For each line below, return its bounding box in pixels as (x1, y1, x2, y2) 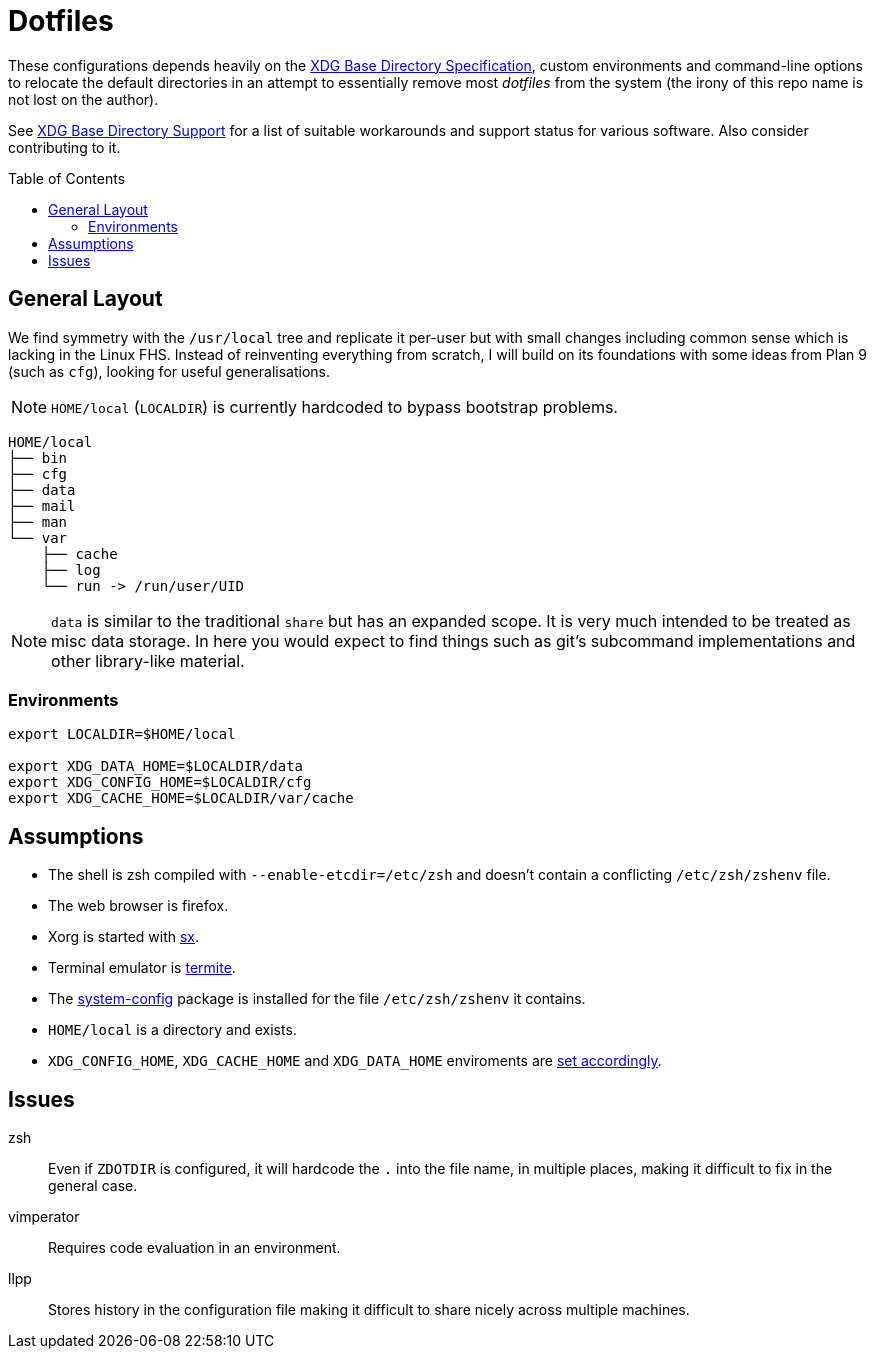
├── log (41, 561, 101, 578)
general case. (48, 1177, 138, 1195)
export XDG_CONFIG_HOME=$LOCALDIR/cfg (8, 774, 312, 791)
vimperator (8, 1208, 80, 1226)
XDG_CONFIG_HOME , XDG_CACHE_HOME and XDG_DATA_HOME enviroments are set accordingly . (48, 1052, 662, 1070)
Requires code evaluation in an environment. (48, 1239, 341, 1257)
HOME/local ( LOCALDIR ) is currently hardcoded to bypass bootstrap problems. (51, 396, 618, 417)
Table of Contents (8, 169, 126, 187)
